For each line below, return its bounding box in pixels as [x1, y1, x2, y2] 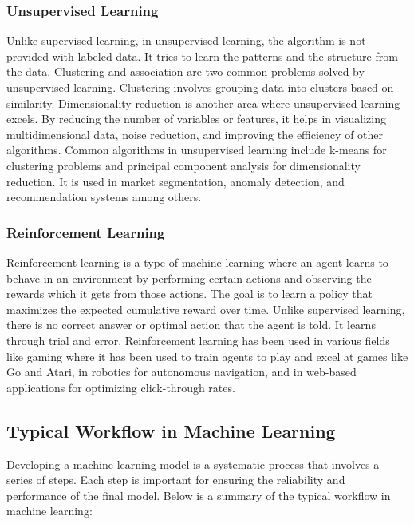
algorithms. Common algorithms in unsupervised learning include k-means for [6, 141, 387, 158]
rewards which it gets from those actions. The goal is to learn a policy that [6, 285, 373, 302]
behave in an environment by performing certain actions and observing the [6, 269, 372, 286]
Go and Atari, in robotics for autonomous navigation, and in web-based [6, 363, 357, 380]
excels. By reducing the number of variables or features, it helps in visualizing [6, 110, 386, 127]
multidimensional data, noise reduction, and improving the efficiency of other [6, 125, 384, 142]
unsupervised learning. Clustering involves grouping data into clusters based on [6, 79, 394, 95]
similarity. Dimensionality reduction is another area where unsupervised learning [6, 94, 400, 111]
